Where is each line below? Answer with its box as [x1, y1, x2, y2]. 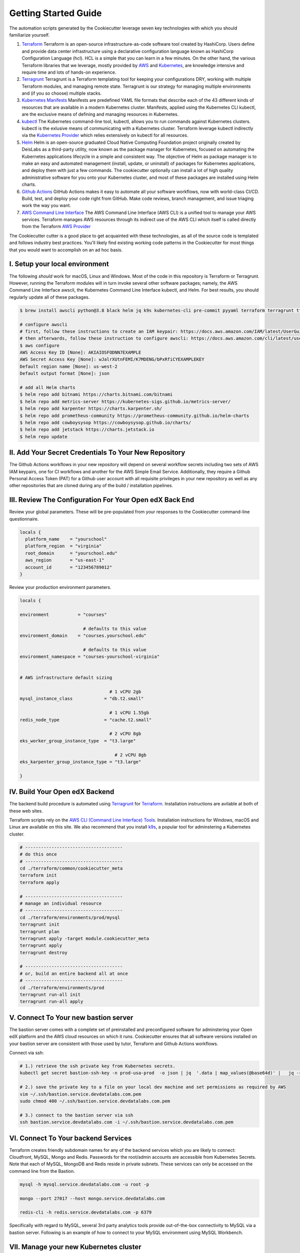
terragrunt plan [19, 929, 60, 934]
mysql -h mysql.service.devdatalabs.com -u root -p [19, 1181, 149, 1187]
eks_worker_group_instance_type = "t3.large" [19, 738, 136, 744]
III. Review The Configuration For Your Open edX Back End [9, 496, 194, 504]
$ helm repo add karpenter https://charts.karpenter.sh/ [19, 406, 162, 411]
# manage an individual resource [19, 900, 102, 906]
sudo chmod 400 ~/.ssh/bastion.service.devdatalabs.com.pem [19, 1098, 170, 1104]
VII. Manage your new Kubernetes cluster [9, 1242, 142, 1251]
